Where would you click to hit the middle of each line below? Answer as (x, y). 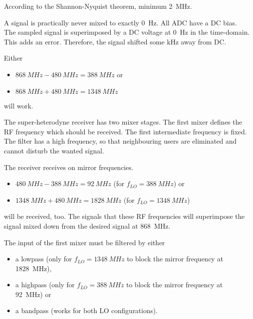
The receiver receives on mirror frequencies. (69, 167)
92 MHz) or (33, 294)
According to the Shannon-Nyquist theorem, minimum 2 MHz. (98, 6)
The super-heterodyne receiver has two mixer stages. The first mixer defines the (123, 122)
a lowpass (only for (44, 259)
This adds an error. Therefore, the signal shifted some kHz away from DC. (115, 41)
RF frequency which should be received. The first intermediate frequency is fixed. (126, 131)
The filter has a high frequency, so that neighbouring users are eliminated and (120, 141)
